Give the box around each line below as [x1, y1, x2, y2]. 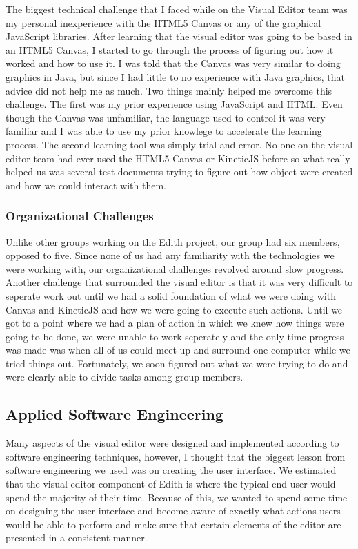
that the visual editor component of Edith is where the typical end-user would [6, 476, 336, 491]
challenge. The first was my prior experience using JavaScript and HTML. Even [6, 97, 343, 111]
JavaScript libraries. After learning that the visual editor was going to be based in [6, 29, 352, 44]
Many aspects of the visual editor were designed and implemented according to [6, 436, 339, 450]
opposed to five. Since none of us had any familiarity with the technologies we [6, 248, 335, 262]
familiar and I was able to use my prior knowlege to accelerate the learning [6, 124, 322, 138]
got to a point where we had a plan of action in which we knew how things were [6, 316, 344, 330]
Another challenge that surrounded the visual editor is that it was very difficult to [6, 275, 353, 289]
